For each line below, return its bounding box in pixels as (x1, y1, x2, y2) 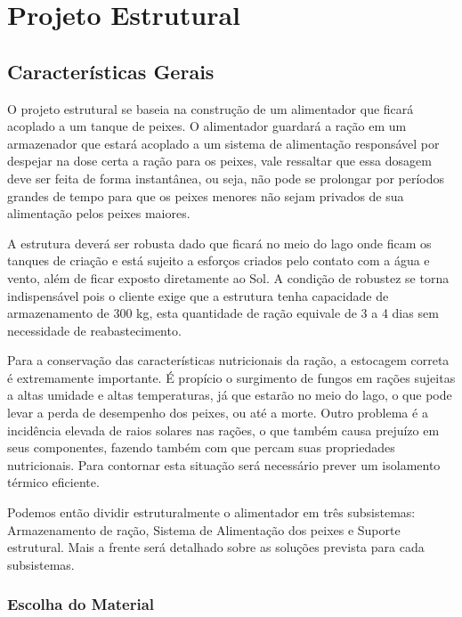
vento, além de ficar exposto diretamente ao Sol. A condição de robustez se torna (7, 268, 450, 287)
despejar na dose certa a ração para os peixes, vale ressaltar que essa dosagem (7, 151, 432, 170)
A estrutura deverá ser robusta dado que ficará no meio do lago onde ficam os (7, 233, 432, 252)
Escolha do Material (7, 593, 155, 615)
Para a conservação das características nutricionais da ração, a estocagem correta (7, 351, 450, 369)
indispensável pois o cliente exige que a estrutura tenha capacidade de (7, 286, 389, 304)
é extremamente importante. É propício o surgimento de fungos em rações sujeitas (7, 368, 456, 386)
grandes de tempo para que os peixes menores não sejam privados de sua (7, 186, 404, 205)
